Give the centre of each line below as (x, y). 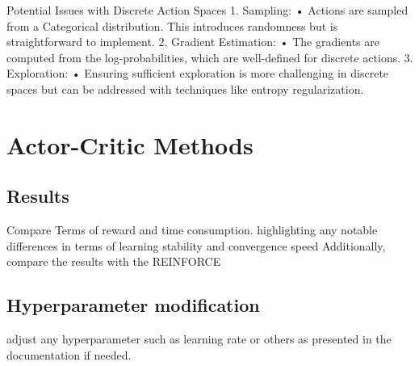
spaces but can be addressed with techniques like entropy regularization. (185, 88)
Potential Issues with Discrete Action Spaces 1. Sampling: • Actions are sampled (207, 10)
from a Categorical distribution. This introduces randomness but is (172, 25)
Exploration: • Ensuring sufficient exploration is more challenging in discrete (198, 73)
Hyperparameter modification (133, 305)
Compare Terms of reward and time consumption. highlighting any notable (192, 230)
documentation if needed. (69, 354)
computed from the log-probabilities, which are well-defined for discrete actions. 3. (210, 57)
